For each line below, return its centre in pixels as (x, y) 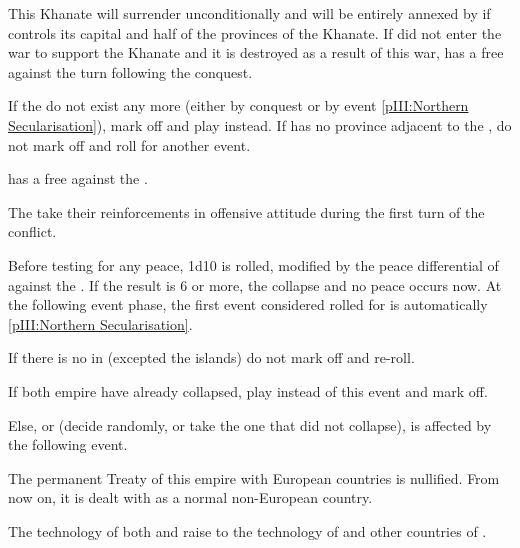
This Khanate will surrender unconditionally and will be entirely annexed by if (249, 13)
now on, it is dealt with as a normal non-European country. (190, 497)
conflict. (32, 231)
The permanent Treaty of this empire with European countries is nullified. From (254, 477)
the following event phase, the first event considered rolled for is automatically (248, 304)
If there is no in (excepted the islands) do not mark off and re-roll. (211, 357)
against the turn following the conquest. (130, 71)
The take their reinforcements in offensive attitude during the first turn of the (246, 211)
